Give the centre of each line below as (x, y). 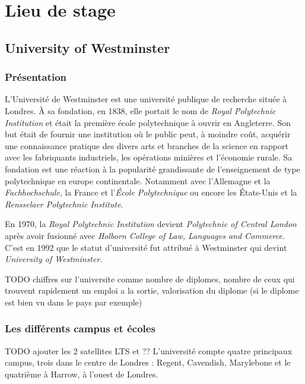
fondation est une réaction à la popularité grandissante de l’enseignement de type (152, 169)
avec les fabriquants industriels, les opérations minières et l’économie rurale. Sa (149, 157)
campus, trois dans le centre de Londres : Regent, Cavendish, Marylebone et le (148, 362)
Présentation (36, 77)
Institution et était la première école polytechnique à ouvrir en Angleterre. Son (148, 122)
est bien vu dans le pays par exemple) (74, 302)
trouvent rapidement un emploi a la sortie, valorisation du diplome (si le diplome (152, 290)
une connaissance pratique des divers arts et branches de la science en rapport (147, 145)
